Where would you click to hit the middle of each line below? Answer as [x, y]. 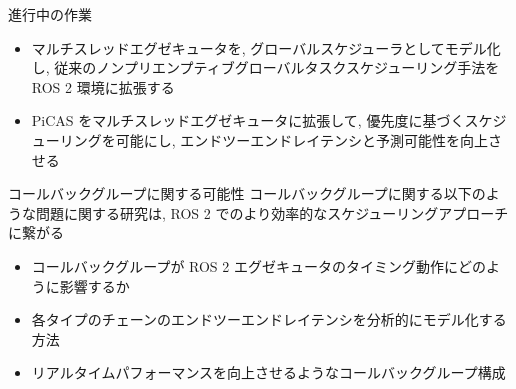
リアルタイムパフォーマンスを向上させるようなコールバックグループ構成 [268, 372]
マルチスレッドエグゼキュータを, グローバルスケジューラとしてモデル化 [266, 47]
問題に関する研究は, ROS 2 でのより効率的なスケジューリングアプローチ [272, 212]
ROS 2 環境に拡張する [103, 86]
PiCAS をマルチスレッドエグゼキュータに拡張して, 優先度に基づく [248, 120]
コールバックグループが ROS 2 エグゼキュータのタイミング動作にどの [258, 265]
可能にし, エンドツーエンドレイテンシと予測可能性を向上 [302, 139]
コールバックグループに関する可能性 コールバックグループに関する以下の [247, 193]
